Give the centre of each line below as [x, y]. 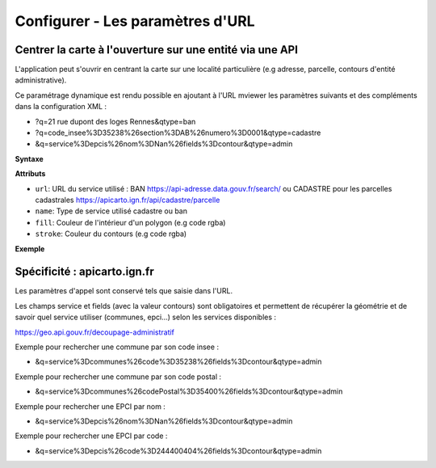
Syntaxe [29, 158]
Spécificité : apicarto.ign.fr [84, 272]
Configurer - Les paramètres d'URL [135, 21]
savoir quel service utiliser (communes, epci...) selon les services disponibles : [146, 317]
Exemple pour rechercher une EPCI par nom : [90, 406]
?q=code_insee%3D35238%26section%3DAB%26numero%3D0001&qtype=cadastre [178, 133]
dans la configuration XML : [61, 107]
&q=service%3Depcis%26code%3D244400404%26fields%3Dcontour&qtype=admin [178, 451]
